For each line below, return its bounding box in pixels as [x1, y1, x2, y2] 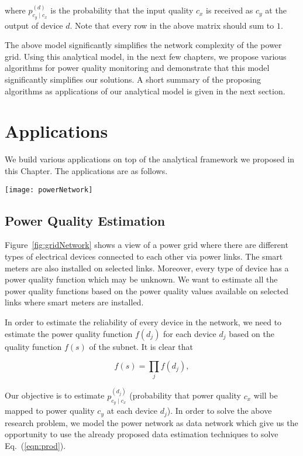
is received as [206, 4, 253, 16]
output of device [5, 19, 63, 31]
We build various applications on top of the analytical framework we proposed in [5, 153, 295, 165]
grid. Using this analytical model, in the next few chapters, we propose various [5, 50, 287, 62]
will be [253, 389, 278, 401]
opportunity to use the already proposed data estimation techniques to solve [5, 428, 278, 440]
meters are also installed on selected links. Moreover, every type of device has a [5, 261, 289, 274]
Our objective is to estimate [5, 389, 105, 401]
